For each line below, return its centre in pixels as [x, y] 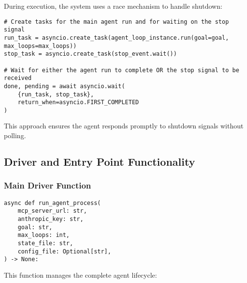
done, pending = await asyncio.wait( [65, 86]
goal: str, [35, 227]
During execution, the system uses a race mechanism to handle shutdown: [113, 6]
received [18, 78]
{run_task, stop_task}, [56, 94]
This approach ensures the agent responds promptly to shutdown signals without [124, 126]
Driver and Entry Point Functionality [100, 162]
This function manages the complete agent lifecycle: [80, 275]
